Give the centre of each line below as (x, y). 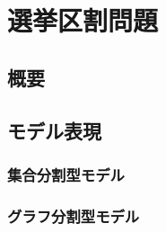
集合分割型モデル (66, 174)
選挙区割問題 (83, 20)
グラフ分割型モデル (74, 215)
